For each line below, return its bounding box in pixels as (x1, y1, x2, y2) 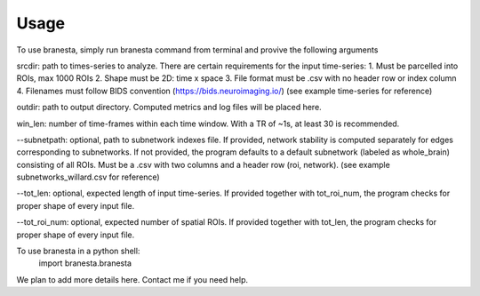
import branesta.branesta (38, 258, 132, 268)
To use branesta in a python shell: (16, 245, 140, 257)
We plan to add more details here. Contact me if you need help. (16, 274, 249, 284)
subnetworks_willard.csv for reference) (16, 172, 160, 182)
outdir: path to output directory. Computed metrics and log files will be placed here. (16, 102, 322, 113)
